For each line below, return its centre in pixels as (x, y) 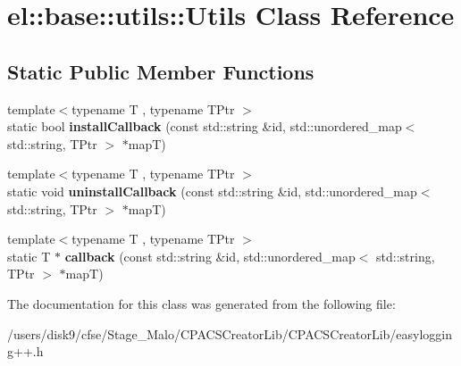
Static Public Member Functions (161, 71)
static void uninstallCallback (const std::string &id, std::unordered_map (212, 191)
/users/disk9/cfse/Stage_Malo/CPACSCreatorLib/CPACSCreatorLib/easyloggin (230, 333)
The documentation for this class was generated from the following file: (201, 303)
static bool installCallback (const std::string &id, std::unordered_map (205, 126)
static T (29, 256)
